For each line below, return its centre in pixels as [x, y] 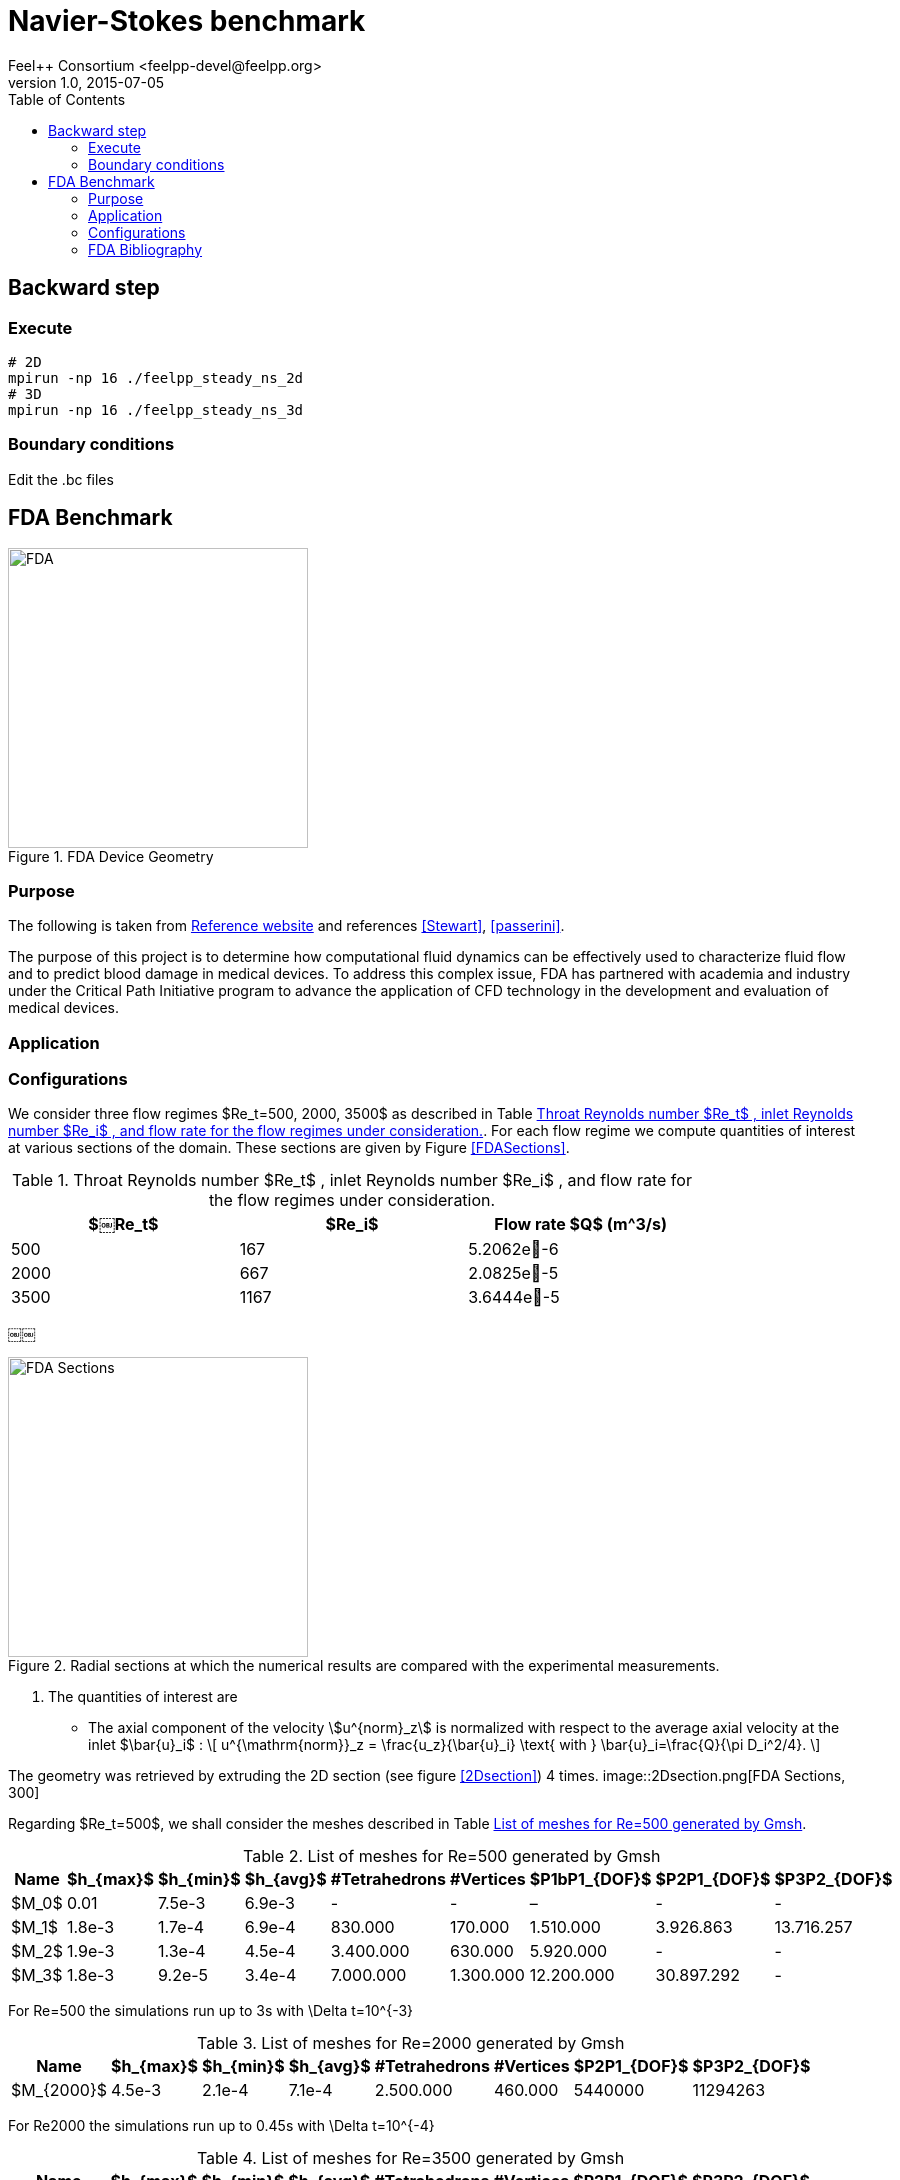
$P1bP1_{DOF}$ [590, 1879]
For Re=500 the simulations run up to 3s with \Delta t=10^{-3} [211, 2011]
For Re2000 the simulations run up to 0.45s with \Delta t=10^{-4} [221, 2126]
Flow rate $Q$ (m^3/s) [581, 1224]
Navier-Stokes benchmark [187, 21]
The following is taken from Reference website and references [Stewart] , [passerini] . [286, 926]
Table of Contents [67, 99]
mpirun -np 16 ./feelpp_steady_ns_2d [156, 377]
